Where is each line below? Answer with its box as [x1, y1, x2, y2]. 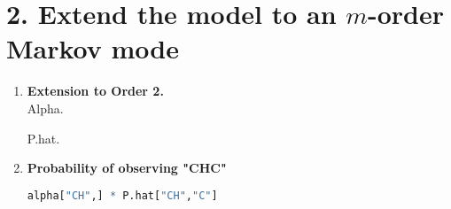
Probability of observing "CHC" [27, 159, 227, 177]
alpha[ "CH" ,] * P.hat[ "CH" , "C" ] [27, 189, 218, 202]
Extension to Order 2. [27, 81, 164, 100]
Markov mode [6, 30, 179, 66]
